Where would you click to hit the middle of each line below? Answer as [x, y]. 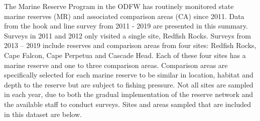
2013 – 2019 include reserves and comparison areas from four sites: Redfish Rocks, [130, 45]
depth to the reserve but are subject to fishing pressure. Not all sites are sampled [129, 84]
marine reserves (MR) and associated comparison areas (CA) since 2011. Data [124, 16]
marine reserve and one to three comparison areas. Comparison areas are [116, 65]
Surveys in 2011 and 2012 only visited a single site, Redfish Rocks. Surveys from [127, 35]
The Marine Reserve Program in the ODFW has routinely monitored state [119, 6]
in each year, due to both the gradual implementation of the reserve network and [129, 94]
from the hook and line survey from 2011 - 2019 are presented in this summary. [126, 26]
